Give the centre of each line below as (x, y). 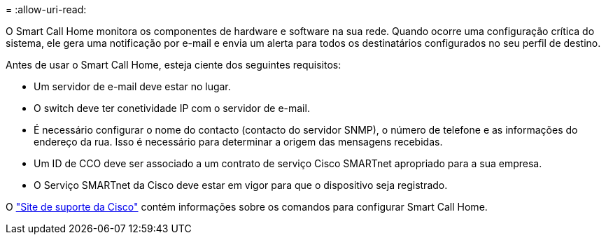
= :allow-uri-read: (46, 9)
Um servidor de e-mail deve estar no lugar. (132, 86)
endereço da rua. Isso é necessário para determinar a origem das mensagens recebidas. (238, 142)
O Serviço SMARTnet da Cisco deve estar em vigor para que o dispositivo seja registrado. (241, 185)
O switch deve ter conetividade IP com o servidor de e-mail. (172, 108)
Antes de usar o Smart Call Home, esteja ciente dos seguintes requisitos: (174, 65)
